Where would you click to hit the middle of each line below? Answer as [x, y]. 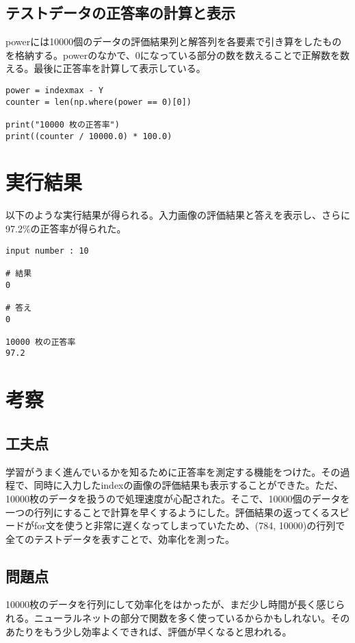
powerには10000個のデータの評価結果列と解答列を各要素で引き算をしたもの [174, 41]
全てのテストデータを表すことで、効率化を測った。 [120, 538]
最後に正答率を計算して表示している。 [120, 68]
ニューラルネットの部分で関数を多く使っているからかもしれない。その [192, 618]
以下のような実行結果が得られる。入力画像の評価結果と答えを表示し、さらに [178, 215]
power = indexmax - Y [55, 90]
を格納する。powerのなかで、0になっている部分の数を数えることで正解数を [173, 54]
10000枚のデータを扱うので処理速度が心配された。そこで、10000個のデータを [178, 498]
